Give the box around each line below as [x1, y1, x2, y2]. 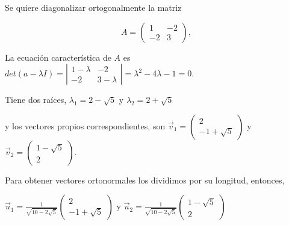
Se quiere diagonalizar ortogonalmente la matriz [5, 1, 182, 13]
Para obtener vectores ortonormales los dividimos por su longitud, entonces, [5, 173, 285, 186]
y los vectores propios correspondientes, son [5, 119, 166, 132]
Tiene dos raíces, [5, 93, 67, 106]
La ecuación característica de [5, 51, 111, 63]
